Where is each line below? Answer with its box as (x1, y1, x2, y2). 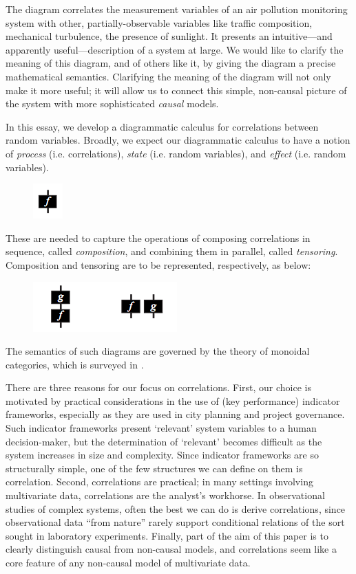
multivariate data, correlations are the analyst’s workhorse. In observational (6, 488, 325, 503)
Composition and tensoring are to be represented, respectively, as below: (6, 257, 311, 272)
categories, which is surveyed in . (6, 357, 144, 371)
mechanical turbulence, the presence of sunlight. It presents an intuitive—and (6, 29, 333, 43)
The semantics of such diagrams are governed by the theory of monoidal (6, 344, 310, 358)
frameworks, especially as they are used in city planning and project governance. (6, 407, 345, 421)
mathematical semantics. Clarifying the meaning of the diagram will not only (6, 69, 331, 83)
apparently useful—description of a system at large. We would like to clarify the (6, 42, 344, 56)
